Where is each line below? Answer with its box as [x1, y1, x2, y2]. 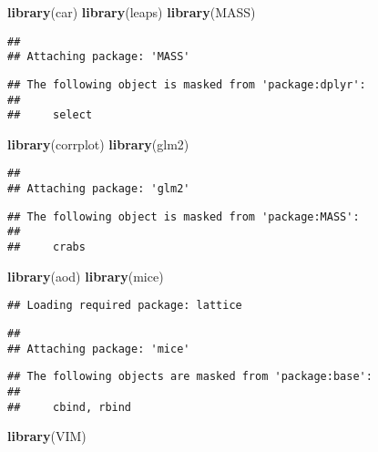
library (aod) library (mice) [7, 266, 164, 285]
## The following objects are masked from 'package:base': [7, 370, 373, 384]
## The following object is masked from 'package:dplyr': [7, 77, 366, 91]
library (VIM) [7, 426, 87, 446]
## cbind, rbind [7, 400, 132, 414]
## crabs [7, 241, 86, 254]
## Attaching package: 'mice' [7, 342, 190, 355]
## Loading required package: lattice [7, 299, 242, 313]
